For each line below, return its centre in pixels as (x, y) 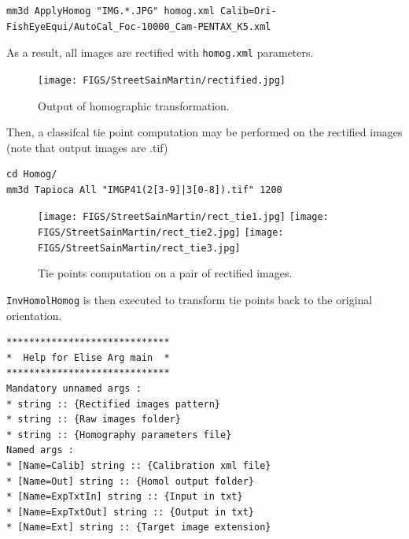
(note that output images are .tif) (87, 147)
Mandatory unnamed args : (74, 389)
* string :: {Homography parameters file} (119, 435)
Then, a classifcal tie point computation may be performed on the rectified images (204, 132)
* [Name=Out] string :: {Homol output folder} (130, 481)
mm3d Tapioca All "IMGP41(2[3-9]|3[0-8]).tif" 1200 (144, 190)
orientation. (34, 315)
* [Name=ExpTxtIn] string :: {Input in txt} (125, 497)
